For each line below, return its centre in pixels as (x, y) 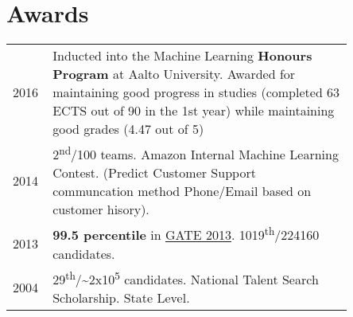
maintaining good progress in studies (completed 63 (196, 92)
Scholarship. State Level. (121, 298)
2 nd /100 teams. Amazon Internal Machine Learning (196, 153)
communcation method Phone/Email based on (182, 191)
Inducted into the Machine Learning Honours (182, 56)
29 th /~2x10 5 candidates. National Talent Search (186, 278)
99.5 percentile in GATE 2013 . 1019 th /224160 (186, 234)
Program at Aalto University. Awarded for (174, 74)
